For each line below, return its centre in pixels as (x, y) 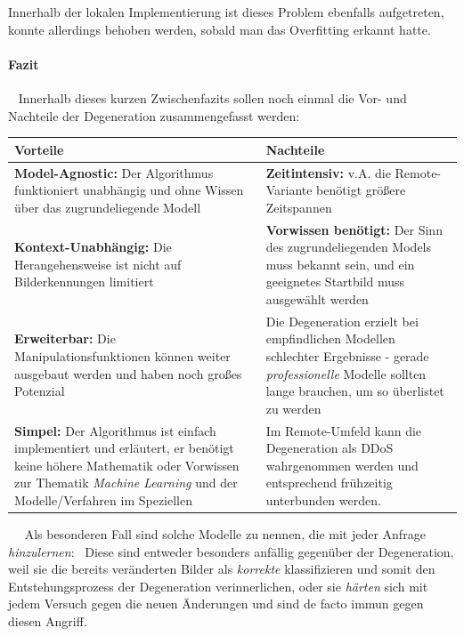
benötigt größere (361, 190)
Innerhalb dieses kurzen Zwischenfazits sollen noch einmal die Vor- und (212, 97)
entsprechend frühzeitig (329, 483)
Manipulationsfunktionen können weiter (122, 355)
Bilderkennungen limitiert (84, 282)
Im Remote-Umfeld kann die (344, 430)
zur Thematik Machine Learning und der (126, 483)
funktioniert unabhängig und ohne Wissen (129, 190)
